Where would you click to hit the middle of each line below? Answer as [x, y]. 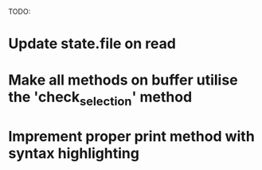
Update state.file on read [92, 44]
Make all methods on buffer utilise [123, 80]
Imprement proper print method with [131, 137]
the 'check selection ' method [100, 98]
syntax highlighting [74, 154]
